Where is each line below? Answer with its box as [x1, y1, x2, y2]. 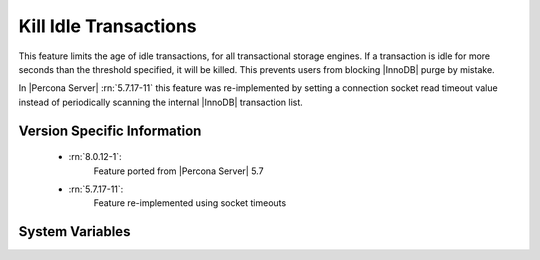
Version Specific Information [18, 122, 202, 139]
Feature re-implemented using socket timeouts [93, 197, 287, 209]
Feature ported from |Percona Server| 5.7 [93, 165, 264, 177]
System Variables [18, 223, 131, 240]
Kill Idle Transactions [18, 15, 197, 37]
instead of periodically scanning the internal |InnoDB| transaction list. [18, 96, 304, 108]
